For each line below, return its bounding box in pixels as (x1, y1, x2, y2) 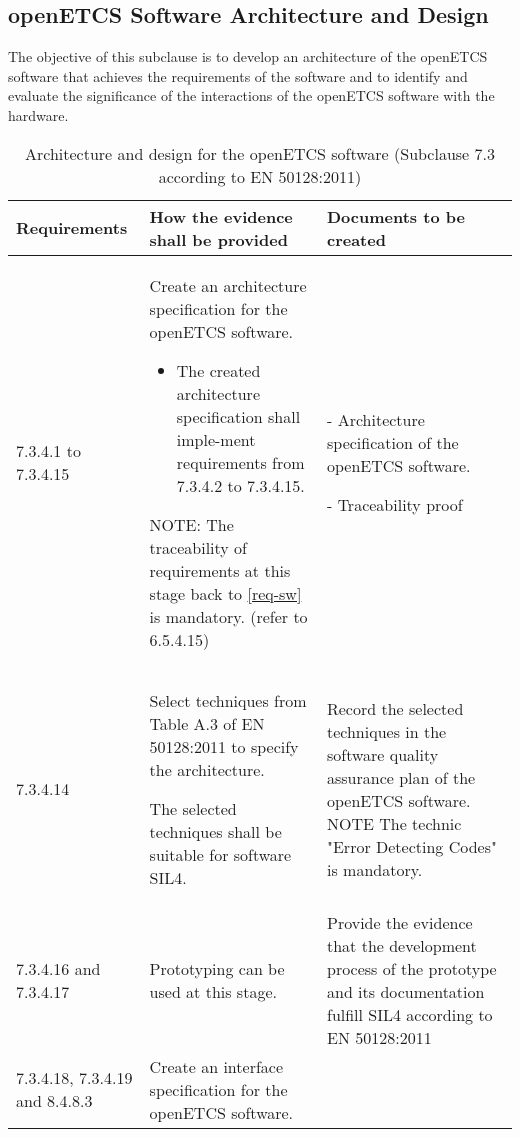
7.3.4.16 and (16, 956, 101, 980)
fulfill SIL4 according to (326, 1002, 493, 1026)
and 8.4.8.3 (16, 1089, 93, 1113)
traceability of (149, 535, 247, 559)
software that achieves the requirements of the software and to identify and (8, 65, 468, 86)
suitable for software (149, 842, 292, 866)
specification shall (176, 404, 301, 428)
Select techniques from (149, 688, 307, 712)
